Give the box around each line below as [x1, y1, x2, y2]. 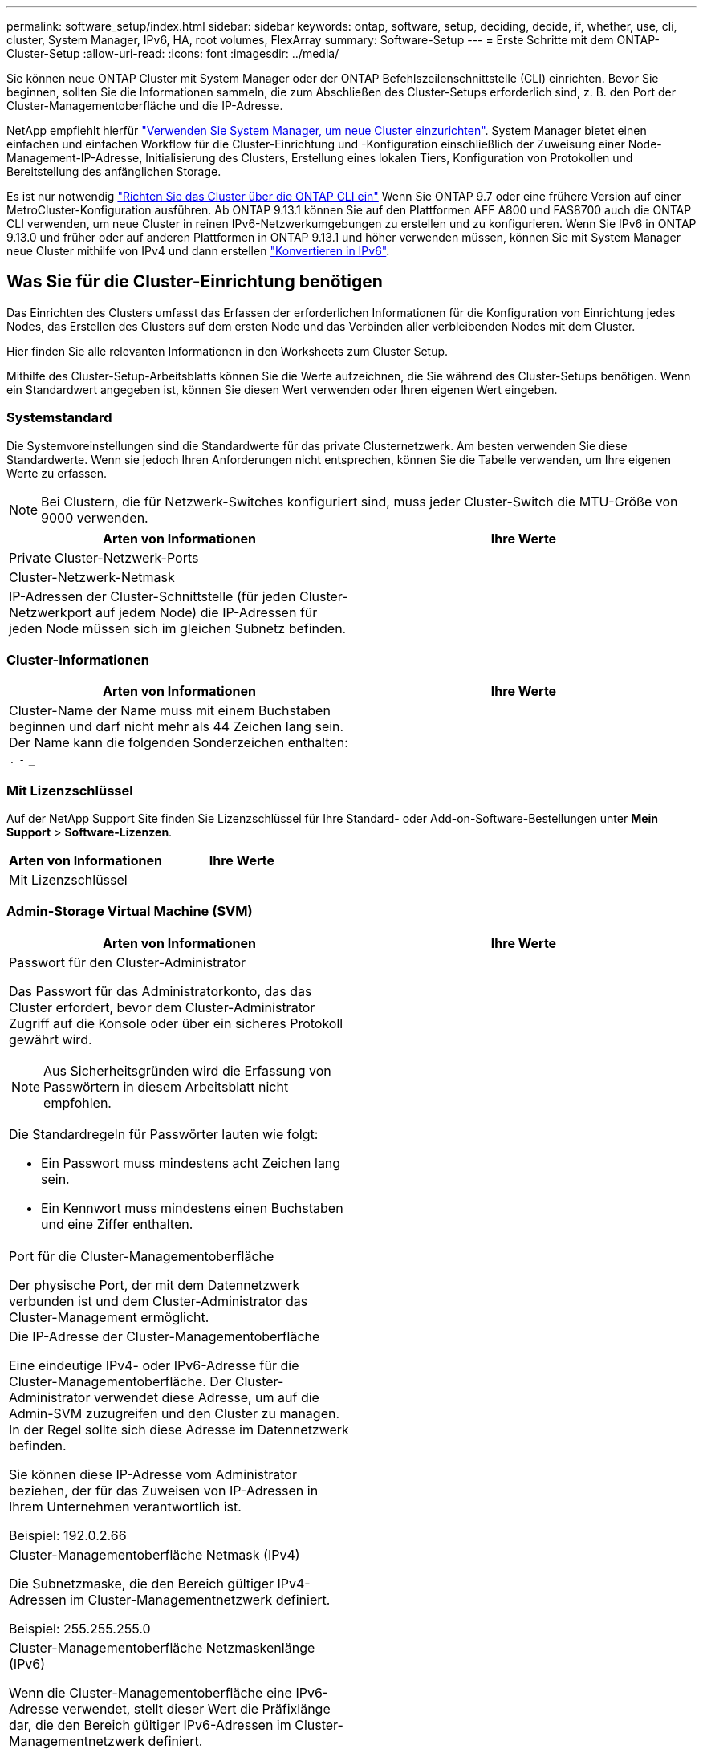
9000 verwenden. [41, 509, 148, 526]
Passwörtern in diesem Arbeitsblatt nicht [43, 1078, 289, 1095]
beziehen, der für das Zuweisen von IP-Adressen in [9, 1482, 319, 1499]
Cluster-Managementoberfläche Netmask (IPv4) [9, 1546, 300, 1563]
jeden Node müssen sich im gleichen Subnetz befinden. [9, 620, 347, 637]
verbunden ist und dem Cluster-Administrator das [9, 1292, 308, 1309]
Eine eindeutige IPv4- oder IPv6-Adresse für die [9, 1356, 299, 1373]
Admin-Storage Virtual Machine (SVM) [6, 903, 253, 920]
